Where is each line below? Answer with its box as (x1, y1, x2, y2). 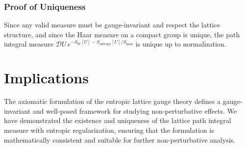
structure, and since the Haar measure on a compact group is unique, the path (4, 29, 240, 39)
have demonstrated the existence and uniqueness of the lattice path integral (4, 115, 231, 125)
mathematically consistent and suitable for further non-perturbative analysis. (4, 134, 235, 145)
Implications (4, 68, 89, 88)
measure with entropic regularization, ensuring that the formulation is (4, 124, 214, 135)
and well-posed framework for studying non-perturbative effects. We (32, 105, 237, 116)
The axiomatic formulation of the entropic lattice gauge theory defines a (4, 96, 221, 106)
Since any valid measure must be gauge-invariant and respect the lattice (4, 20, 220, 30)
